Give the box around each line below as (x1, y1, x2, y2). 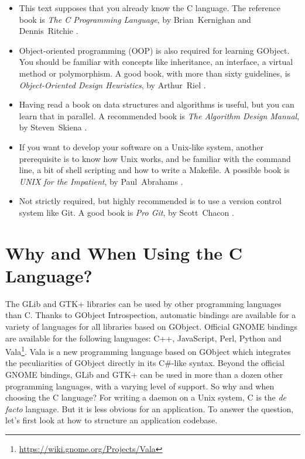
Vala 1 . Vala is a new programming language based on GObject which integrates (5, 344, 291, 357)
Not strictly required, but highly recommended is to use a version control (19, 195, 282, 207)
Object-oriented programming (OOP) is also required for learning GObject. (19, 44, 290, 56)
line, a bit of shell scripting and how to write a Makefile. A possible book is (19, 164, 290, 176)
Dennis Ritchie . (19, 25, 78, 37)
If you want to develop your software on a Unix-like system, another (19, 140, 264, 153)
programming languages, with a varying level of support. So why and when (5, 379, 275, 392)
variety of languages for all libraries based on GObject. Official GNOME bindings (5, 320, 298, 332)
